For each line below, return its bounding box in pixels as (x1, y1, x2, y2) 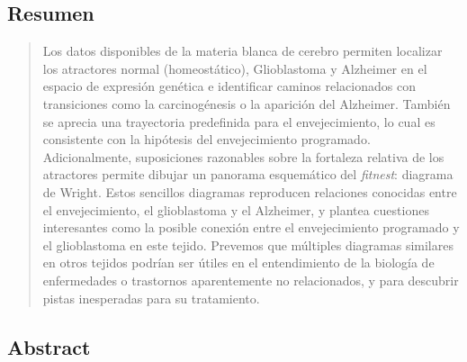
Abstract (7, 332, 91, 360)
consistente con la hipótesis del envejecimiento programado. (42, 130, 371, 149)
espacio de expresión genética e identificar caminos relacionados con (42, 77, 416, 95)
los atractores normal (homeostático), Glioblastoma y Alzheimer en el (42, 59, 427, 77)
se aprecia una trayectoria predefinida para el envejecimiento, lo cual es (42, 112, 436, 131)
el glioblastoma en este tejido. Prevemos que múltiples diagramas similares (42, 235, 454, 254)
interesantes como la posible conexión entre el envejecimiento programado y (42, 218, 460, 237)
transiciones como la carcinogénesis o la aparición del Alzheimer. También (42, 94, 451, 113)
